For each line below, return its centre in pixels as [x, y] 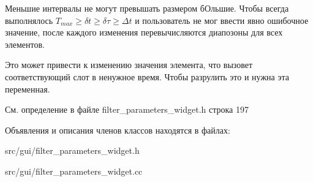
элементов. [25, 44]
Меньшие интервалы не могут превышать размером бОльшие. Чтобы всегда [147, 8]
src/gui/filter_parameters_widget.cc [74, 171]
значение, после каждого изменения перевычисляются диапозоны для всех [144, 32]
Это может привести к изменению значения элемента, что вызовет [129, 65]
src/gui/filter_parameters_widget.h [72, 150]
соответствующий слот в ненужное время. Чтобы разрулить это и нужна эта [147, 76]
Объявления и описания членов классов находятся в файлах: [118, 130]
